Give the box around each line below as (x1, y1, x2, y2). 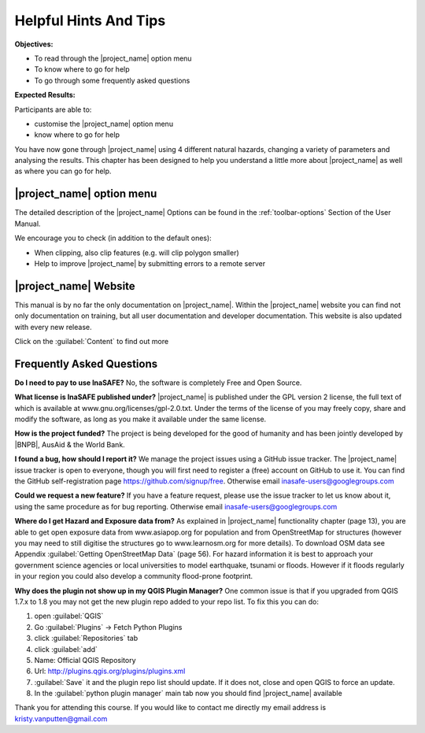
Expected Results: (14, 91, 76, 100)
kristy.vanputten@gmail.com (14, 713, 108, 724)
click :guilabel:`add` (34, 644, 98, 653)
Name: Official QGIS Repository (34, 655, 137, 665)
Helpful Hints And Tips (14, 12, 166, 29)
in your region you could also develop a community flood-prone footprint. (14, 572, 253, 581)
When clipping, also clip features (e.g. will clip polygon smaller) (34, 248, 239, 257)
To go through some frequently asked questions (34, 76, 190, 85)
